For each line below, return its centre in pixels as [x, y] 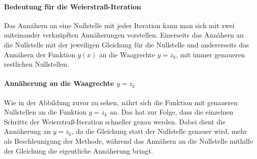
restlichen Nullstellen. [37, 64]
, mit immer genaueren [211, 54]
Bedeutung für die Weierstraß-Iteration [73, 6]
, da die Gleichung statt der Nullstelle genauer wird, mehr [159, 131]
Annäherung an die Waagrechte [59, 83]
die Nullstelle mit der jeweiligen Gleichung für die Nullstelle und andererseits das [127, 44]
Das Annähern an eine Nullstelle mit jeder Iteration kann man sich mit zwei [119, 25]
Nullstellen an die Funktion [45, 112]
